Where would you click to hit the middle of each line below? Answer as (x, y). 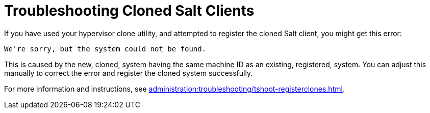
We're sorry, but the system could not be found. (105, 49)
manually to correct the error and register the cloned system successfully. (129, 73)
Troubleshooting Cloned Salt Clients (129, 11)
